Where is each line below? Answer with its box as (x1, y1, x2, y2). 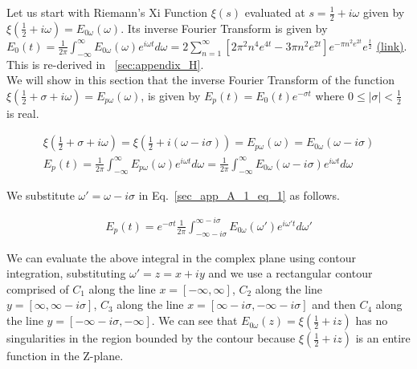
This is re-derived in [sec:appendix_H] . (6, 55, 204, 72)
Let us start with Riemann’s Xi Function (6, 4, 208, 20)
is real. (6, 104, 39, 121)
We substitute (6, 186, 75, 203)
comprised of (6, 280, 69, 297)
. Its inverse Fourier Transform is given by (121, 19, 328, 36)
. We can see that (151, 312, 238, 329)
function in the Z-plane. (6, 347, 124, 364)
